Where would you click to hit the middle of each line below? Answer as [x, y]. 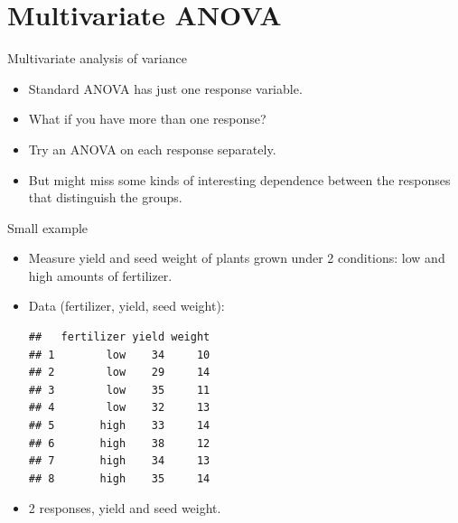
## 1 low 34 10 [119, 355]
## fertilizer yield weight [119, 337]
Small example [48, 227]
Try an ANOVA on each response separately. [152, 149]
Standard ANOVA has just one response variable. [165, 88]
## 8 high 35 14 [119, 478]
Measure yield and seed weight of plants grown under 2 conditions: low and [237, 258]
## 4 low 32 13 [119, 408]
